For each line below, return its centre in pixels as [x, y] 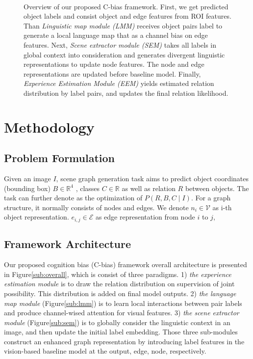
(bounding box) [27, 188]
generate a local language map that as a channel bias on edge [116, 35]
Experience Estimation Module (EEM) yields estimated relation [119, 83]
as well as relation [149, 188]
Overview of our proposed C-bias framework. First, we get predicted [126, 6]
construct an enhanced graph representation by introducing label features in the [124, 341]
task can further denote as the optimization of [73, 198]
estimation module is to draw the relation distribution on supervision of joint [119, 284]
